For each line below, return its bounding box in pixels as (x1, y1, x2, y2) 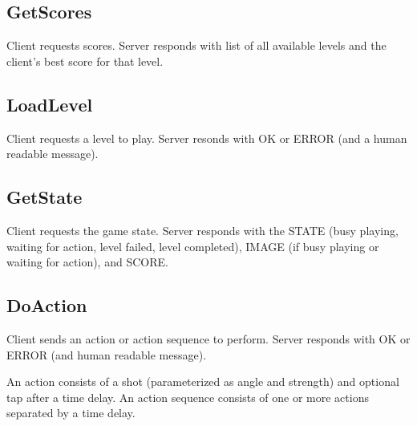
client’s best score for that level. (6, 52, 164, 69)
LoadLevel (6, 91, 93, 116)
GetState (6, 185, 83, 209)
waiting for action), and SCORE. (6, 254, 168, 270)
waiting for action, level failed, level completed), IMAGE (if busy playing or (6, 237, 379, 254)
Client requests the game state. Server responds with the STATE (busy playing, (6, 221, 399, 238)
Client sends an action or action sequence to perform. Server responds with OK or (6, 330, 411, 347)
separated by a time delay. (6, 404, 136, 421)
